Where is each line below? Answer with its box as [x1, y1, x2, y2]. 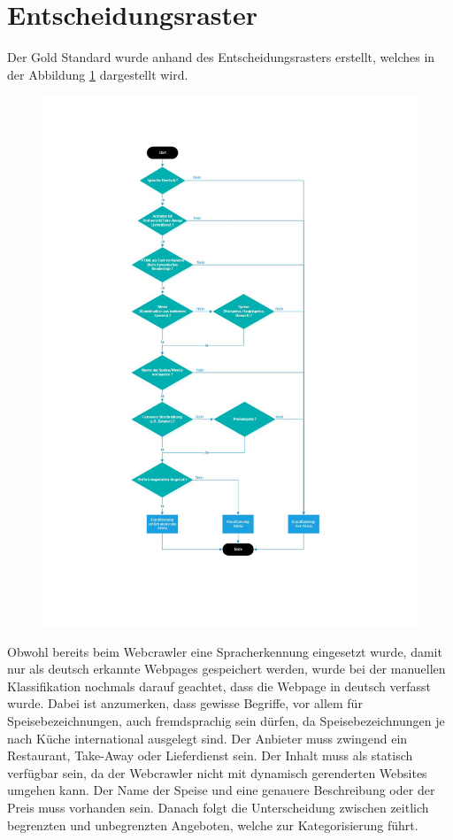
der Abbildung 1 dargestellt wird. [7, 65, 188, 83]
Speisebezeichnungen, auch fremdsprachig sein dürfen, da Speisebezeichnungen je [7, 711, 445, 729]
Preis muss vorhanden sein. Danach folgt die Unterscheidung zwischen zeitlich [7, 798, 429, 816]
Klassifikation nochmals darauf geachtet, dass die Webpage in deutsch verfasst [7, 676, 432, 695]
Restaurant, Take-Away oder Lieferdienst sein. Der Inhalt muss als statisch [7, 746, 413, 765]
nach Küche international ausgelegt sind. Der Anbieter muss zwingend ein [7, 728, 408, 747]
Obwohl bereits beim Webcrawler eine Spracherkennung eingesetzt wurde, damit [7, 642, 442, 660]
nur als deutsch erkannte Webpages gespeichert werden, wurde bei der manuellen [7, 659, 446, 678]
